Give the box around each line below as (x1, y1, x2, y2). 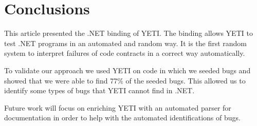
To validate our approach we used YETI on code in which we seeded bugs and (4, 65, 251, 75)
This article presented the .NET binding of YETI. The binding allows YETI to (4, 28, 253, 38)
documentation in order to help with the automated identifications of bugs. (4, 112, 241, 123)
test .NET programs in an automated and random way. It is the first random (4, 37, 247, 48)
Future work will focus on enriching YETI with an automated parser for (4, 102, 231, 113)
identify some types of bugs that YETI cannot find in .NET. (4, 85, 195, 96)
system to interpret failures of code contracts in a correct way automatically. (4, 48, 245, 58)
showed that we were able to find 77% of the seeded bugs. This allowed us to (4, 75, 246, 86)
